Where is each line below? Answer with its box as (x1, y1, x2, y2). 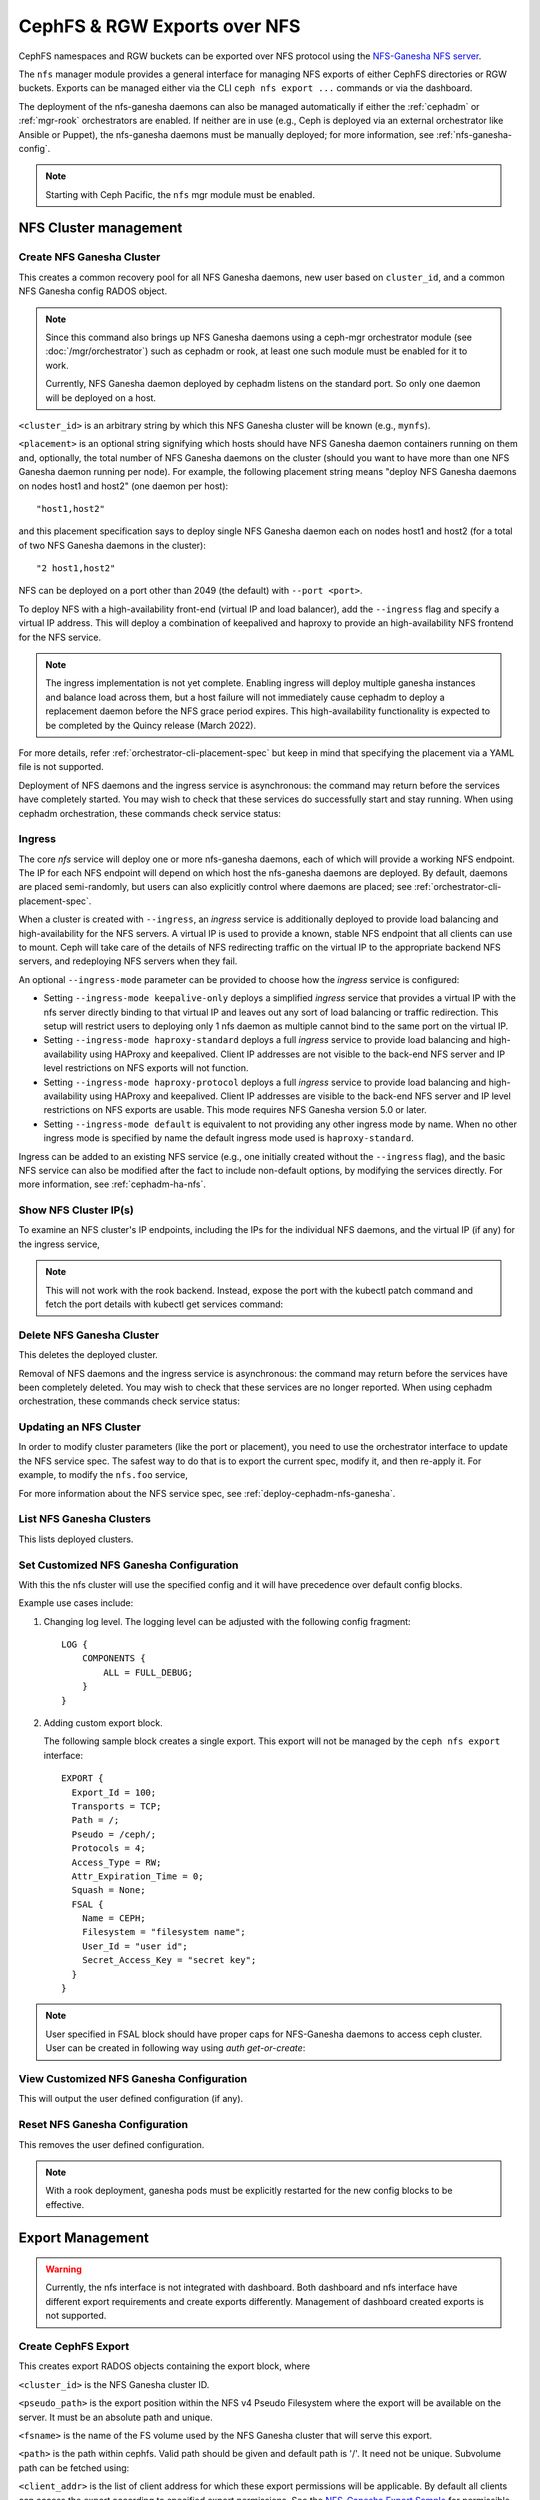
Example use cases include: (18, 1597, 134, 1609)
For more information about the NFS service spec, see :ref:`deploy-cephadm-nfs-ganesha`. (18, 1487, 396, 1499)
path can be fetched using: (18, 2461, 130, 2474)
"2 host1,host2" (36, 563, 116, 574)
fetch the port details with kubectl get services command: (45, 1298, 284, 1310)
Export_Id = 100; (71, 1786, 157, 1798)
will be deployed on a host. (45, 391, 157, 404)
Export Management (18, 2230, 149, 2247)
